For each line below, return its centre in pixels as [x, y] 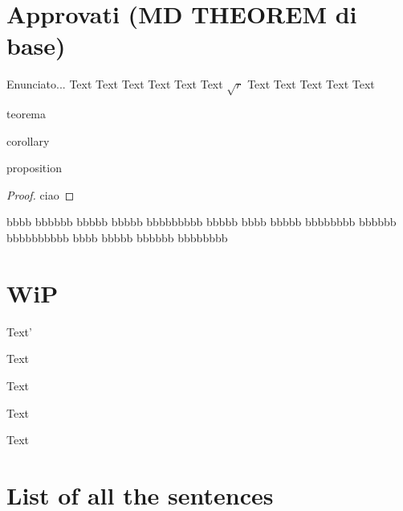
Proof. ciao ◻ [41, 194]
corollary [28, 140]
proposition [34, 168]
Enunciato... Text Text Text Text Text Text [115, 84]
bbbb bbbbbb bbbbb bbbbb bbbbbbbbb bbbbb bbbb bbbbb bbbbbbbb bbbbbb [201, 222]
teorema [26, 114]
